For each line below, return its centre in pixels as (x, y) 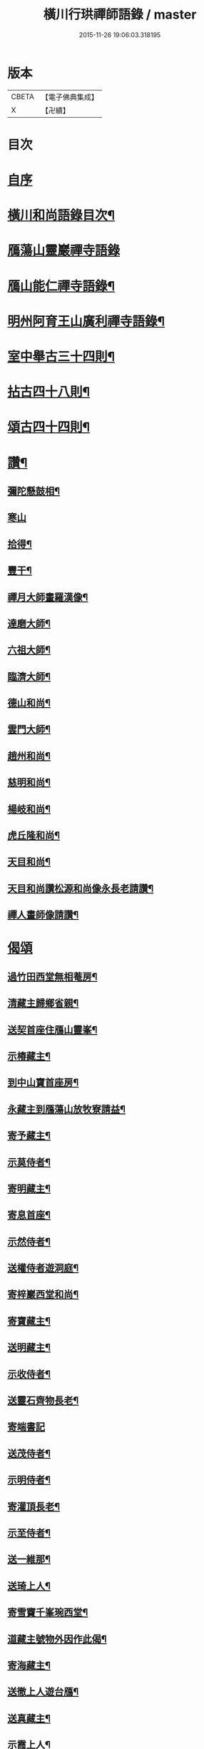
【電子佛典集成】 (70, 97)
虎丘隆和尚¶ (34, 836)
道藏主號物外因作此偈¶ (57, 1639)
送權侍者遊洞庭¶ (43, 1268)
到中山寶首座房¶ (43, 1083)
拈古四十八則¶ (49, 392)
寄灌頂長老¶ (34, 1506)
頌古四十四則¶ (49, 427)
